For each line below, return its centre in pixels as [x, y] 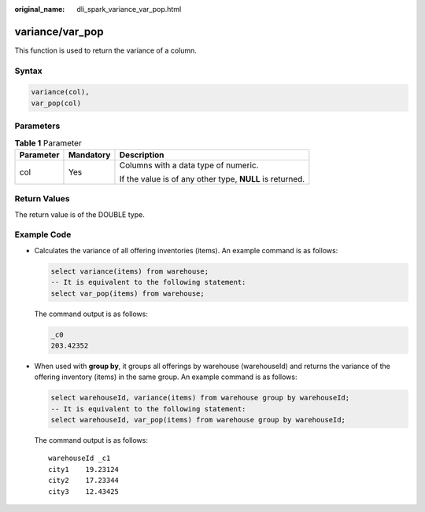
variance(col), [60, 92]
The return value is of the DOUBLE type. [79, 214]
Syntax [28, 71]
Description [142, 155]
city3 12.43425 [84, 491]
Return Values [42, 199]
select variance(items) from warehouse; [129, 271]
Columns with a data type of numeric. [189, 165]
